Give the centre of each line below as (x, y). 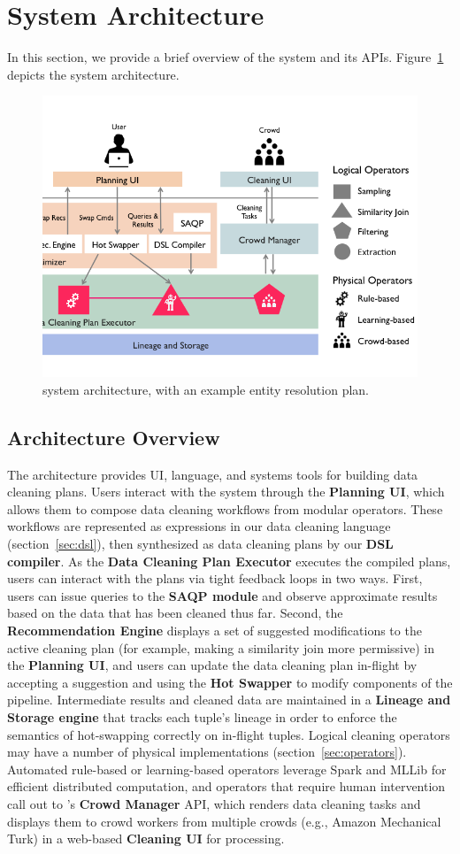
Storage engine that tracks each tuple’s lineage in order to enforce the (202, 717)
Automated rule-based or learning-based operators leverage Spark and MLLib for (227, 769)
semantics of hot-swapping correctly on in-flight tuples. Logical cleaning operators (229, 734)
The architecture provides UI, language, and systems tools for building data (213, 474)
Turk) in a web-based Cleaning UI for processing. (146, 839)
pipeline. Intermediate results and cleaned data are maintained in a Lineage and (229, 700)
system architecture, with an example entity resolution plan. (206, 389)
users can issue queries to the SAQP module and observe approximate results (222, 595)
